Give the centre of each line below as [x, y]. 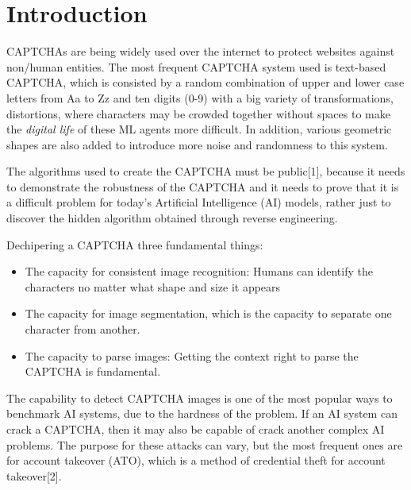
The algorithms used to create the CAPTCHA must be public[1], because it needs [206, 171]
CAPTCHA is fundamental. [93, 371]
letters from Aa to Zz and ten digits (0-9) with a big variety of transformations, [200, 97]
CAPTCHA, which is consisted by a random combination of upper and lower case [205, 82]
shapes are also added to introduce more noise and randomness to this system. [197, 144]
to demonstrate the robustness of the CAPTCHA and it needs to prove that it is [203, 186]
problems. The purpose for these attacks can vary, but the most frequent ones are [205, 444]
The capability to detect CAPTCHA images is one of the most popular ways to [200, 397]
